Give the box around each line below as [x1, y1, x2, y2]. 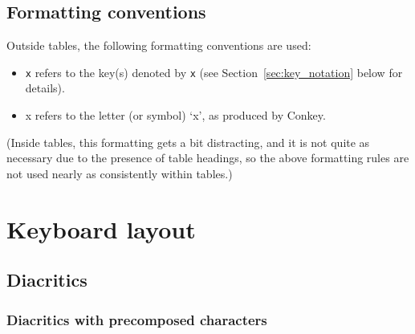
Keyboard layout [6, 212, 196, 245]
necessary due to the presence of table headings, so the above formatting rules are [6, 149, 409, 166]
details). [25, 79, 65, 96]
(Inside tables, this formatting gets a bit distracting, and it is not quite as [6, 133, 370, 150]
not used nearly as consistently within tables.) [6, 165, 233, 181]
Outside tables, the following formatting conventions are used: [6, 37, 311, 54]
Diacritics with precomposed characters [6, 309, 267, 329]
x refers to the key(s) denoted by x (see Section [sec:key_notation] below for [25, 63, 403, 80]
